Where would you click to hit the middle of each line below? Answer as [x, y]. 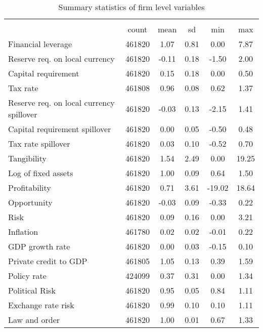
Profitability [30, 188]
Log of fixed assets [41, 173]
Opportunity [30, 202]
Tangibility [28, 158]
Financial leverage [40, 44]
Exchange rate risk [41, 305]
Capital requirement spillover [60, 129]
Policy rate [27, 276]
